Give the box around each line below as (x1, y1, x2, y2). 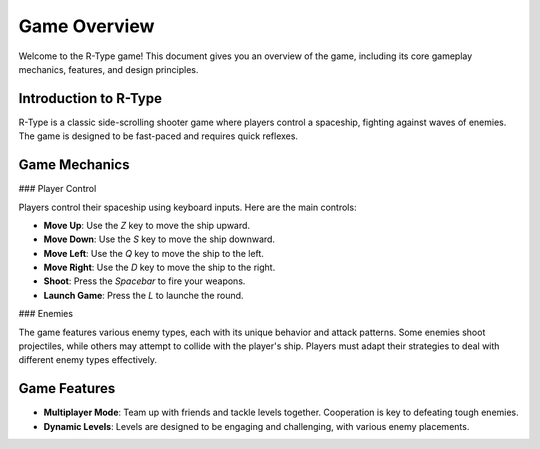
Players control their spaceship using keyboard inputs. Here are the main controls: (18, 201, 357, 213)
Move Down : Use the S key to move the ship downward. (43, 233, 275, 245)
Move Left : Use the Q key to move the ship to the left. (43, 247, 265, 259)
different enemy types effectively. (18, 354, 157, 366)
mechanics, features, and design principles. (18, 63, 199, 75)
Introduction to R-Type (18, 90, 162, 107)
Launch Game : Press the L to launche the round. (43, 289, 244, 301)
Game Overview (18, 15, 155, 37)
